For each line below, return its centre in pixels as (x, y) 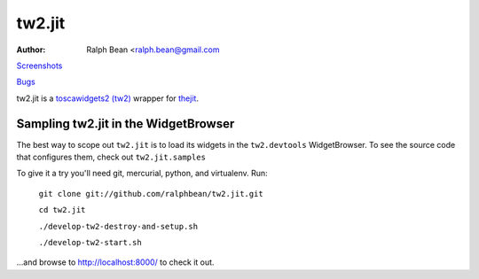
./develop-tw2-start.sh (90, 242)
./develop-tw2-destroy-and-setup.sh (118, 226)
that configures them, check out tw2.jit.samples (111, 157)
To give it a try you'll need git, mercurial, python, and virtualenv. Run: (142, 174)
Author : (31, 50)
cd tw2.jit (62, 210)
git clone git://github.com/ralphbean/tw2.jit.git (151, 194)
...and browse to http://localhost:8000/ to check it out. (115, 262)
